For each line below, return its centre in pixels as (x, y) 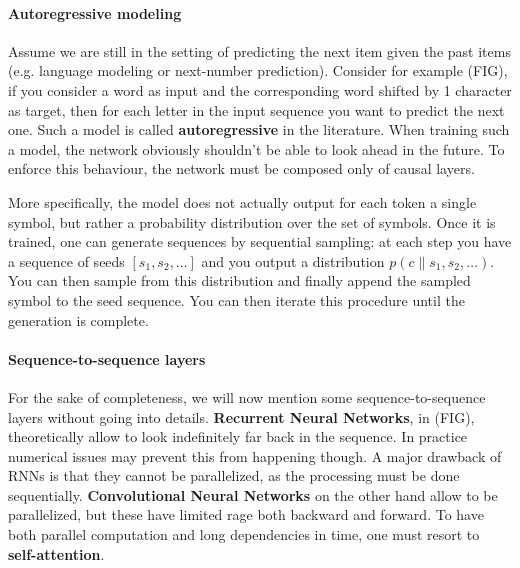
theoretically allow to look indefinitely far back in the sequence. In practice (238, 436)
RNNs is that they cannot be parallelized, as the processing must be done (234, 475)
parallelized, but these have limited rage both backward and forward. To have (246, 514)
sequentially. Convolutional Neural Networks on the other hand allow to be (253, 494)
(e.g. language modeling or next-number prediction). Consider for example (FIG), (258, 70)
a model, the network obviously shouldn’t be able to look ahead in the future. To (256, 148)
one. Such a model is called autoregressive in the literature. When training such (259, 129)
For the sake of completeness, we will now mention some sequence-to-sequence (247, 396)
